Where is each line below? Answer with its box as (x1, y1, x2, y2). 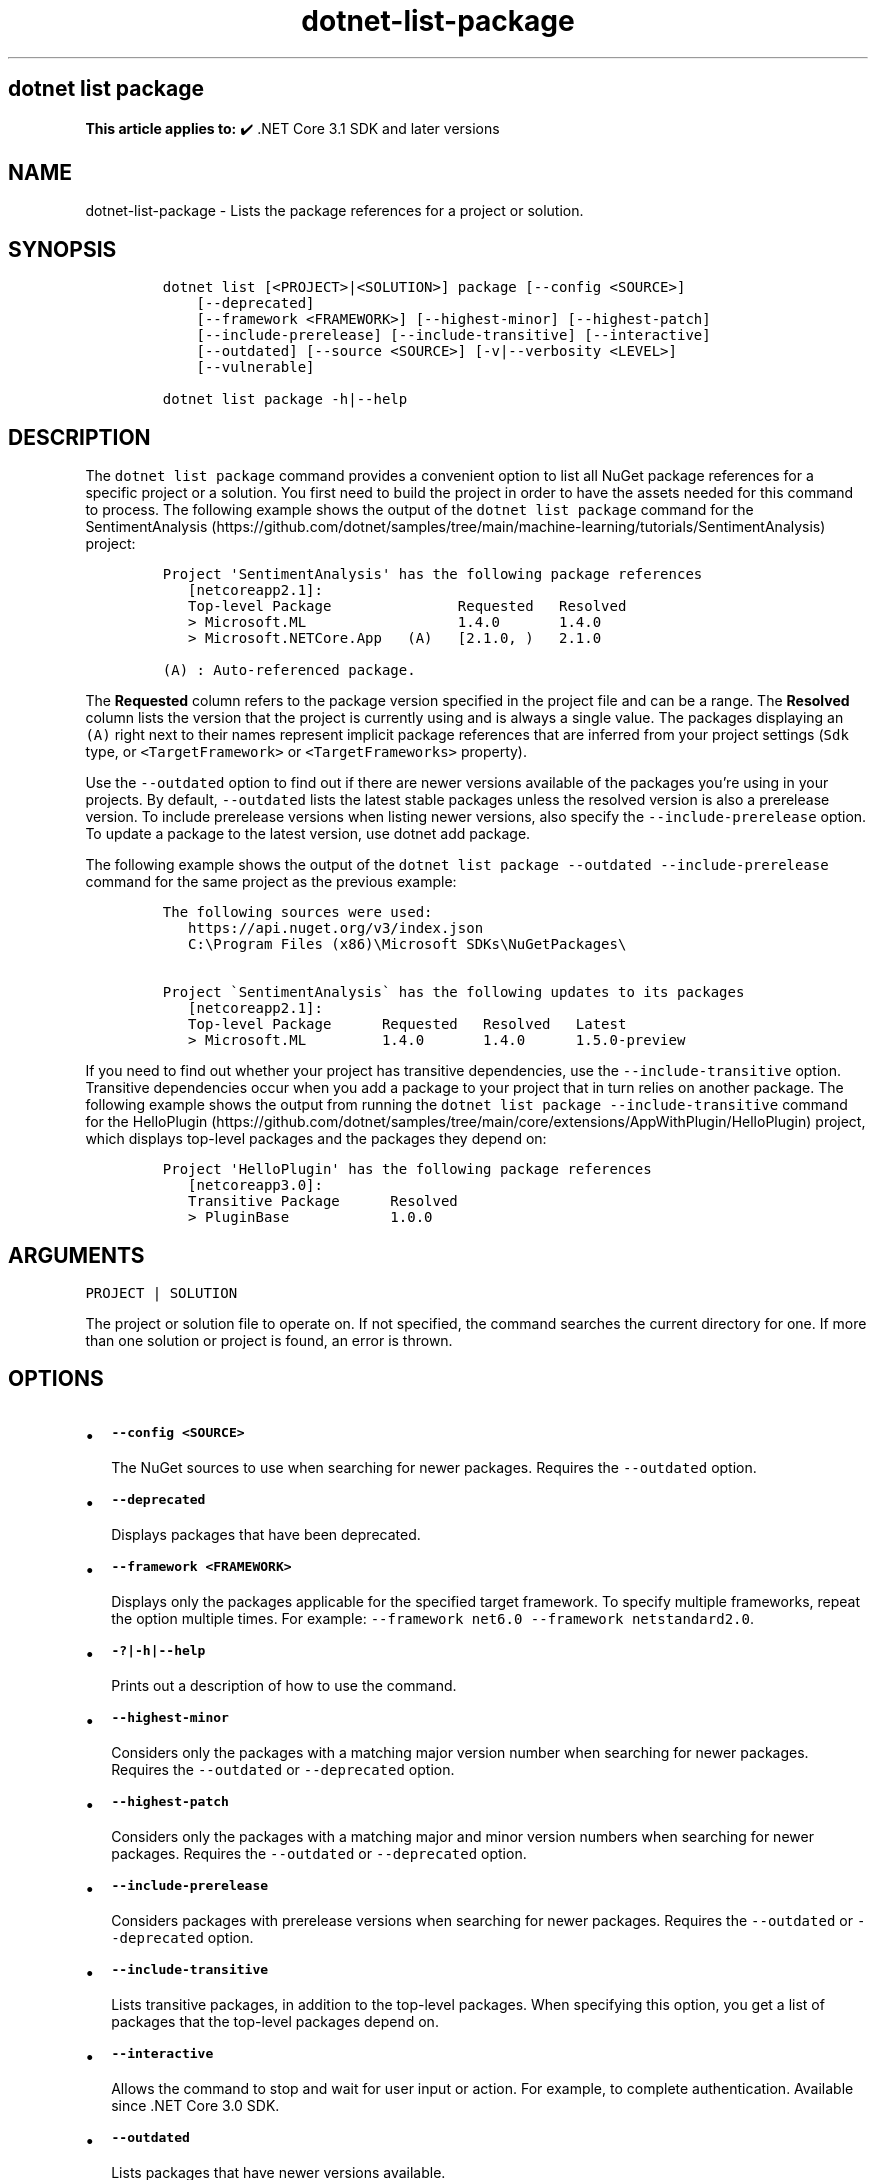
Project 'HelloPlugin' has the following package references (162, 1161, 652, 1178)
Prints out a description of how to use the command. (111, 1676, 457, 1694)
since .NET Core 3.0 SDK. (111, 2096, 280, 2114)
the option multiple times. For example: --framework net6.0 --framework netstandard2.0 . (111, 1609, 754, 1627)
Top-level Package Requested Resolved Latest (188, 1016, 627, 1033)
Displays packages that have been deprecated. (111, 1525, 421, 1543)
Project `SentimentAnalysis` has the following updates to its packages (162, 984, 745, 1001)
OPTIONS (8, 1366, 104, 1392)
